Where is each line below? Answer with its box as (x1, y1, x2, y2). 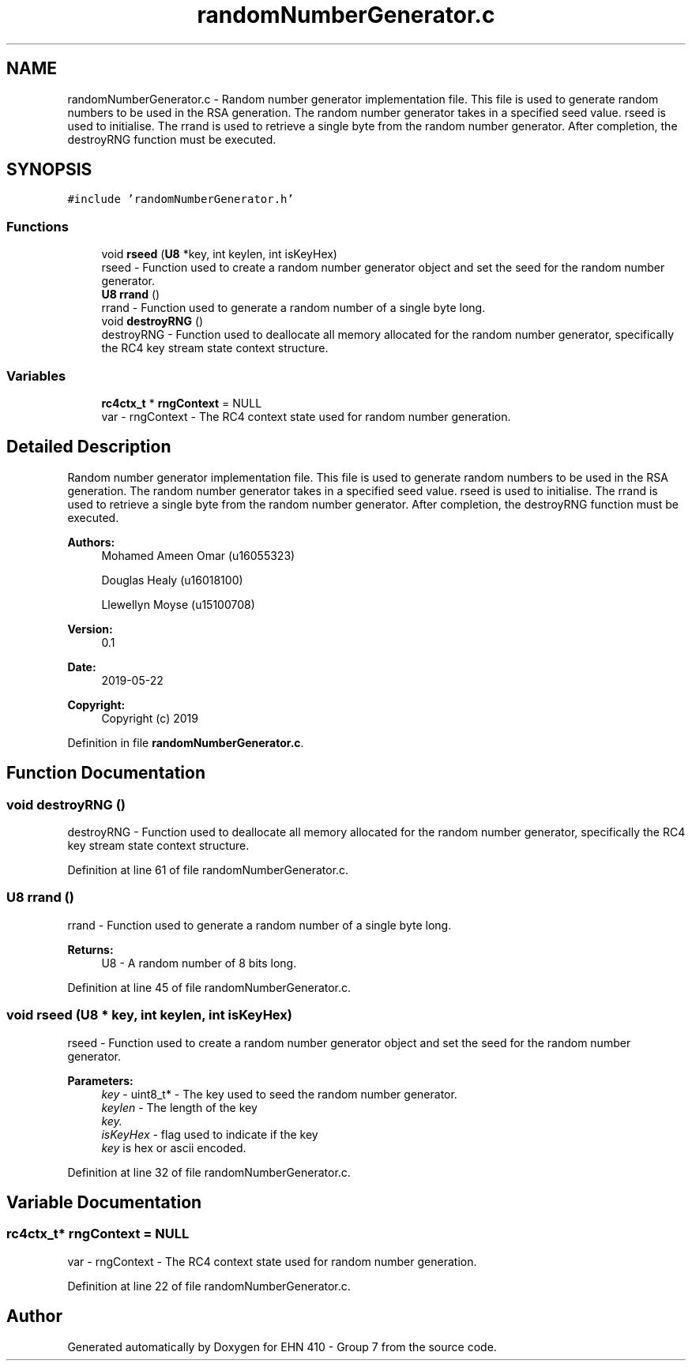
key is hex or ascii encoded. (101, 1140, 246, 1155)
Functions (6, 218, 69, 235)
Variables (6, 367, 66, 384)
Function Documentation (6, 763, 205, 783)
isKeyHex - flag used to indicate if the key (101, 1127, 318, 1141)
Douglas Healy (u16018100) (101, 573, 243, 587)
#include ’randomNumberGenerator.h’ (67, 193, 294, 206)
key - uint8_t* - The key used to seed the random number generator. (101, 1087, 457, 1101)
